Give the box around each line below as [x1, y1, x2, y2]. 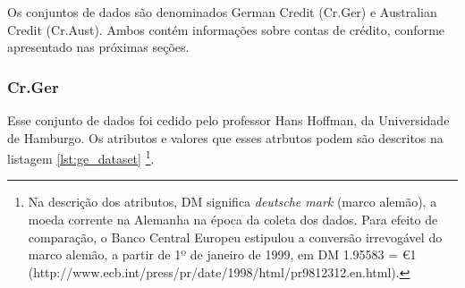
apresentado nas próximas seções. [7, 38, 190, 56]
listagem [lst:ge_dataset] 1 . [7, 147, 155, 167]
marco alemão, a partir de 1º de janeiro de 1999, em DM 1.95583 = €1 [28, 245, 417, 264]
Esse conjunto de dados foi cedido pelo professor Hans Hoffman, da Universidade [7, 111, 450, 129]
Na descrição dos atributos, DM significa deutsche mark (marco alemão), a [28, 192, 437, 211]
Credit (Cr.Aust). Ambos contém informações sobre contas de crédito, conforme [7, 20, 445, 38]
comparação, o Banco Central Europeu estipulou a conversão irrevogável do [28, 227, 443, 246]
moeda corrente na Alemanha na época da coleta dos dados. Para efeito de [28, 210, 438, 229]
